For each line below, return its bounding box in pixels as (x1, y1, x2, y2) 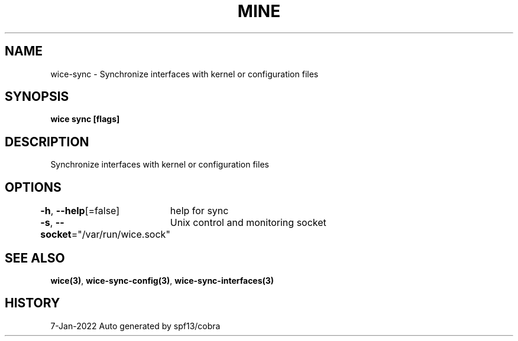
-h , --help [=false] (40, 205, 120, 217)
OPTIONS (5, 179, 61, 195)
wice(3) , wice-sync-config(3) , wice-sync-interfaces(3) (50, 275, 274, 286)
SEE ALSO (5, 250, 65, 265)
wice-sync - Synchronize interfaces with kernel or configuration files (50, 68, 319, 79)
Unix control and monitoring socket (170, 217, 326, 229)
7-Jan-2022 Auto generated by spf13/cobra (50, 320, 221, 331)
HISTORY (5, 296, 60, 311)
